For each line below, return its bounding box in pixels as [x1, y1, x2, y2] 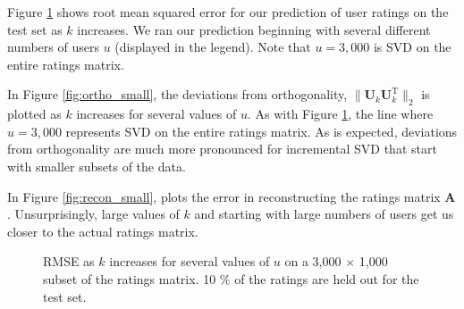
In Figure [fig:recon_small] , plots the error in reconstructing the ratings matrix [7, 187, 441, 205]
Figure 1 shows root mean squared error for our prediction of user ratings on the [7, 3, 449, 21]
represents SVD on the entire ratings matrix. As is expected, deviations [65, 121, 458, 140]
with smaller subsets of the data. [7, 156, 186, 175]
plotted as [7, 104, 62, 123]
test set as [7, 20, 63, 38]
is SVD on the [373, 38, 451, 56]
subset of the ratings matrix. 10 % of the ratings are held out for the [43, 269, 419, 288]
